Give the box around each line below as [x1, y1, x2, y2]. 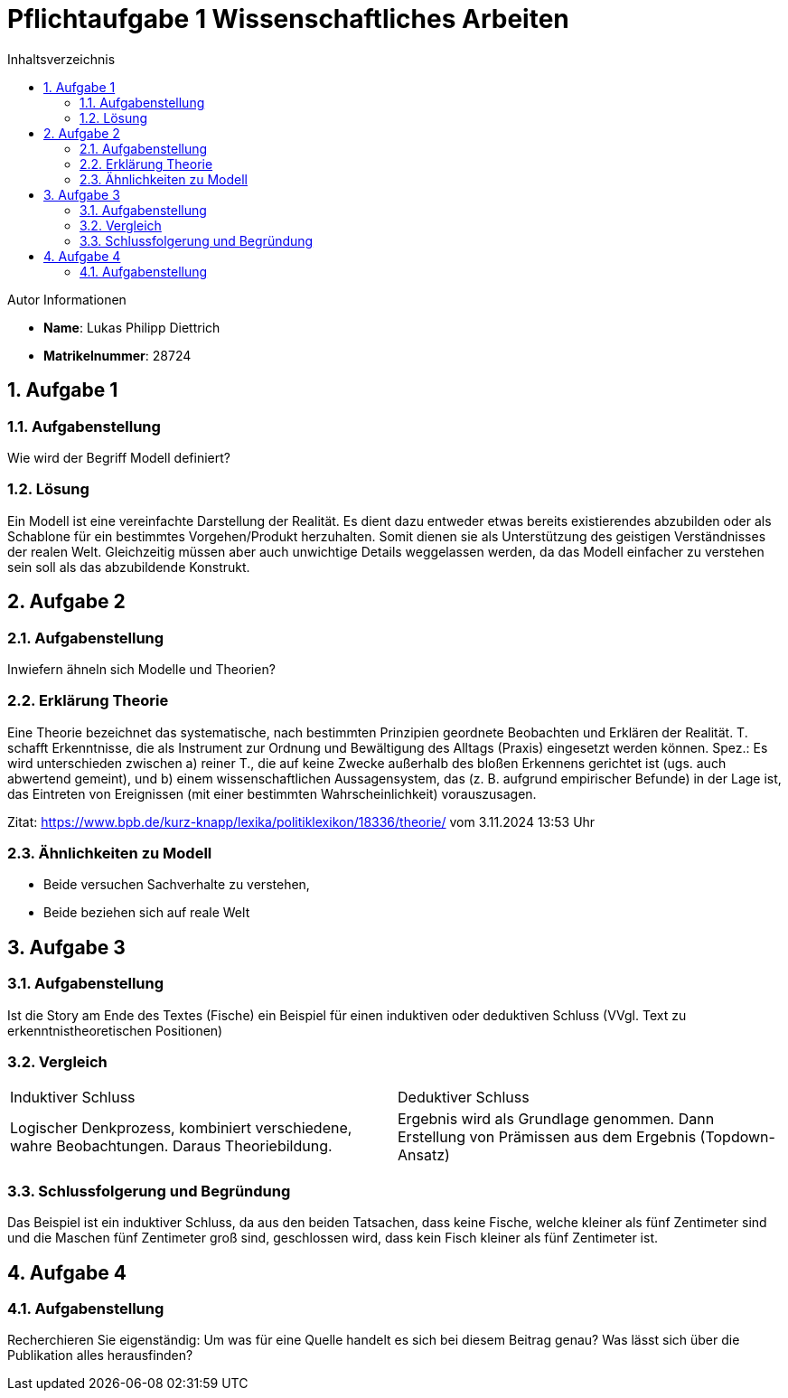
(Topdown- [699, 1128, 775, 1147]
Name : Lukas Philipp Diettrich [43, 319, 220, 335]
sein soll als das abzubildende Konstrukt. [7, 558, 250, 575]
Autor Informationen [7, 291, 127, 307]
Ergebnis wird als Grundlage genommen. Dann [398, 1110, 715, 1129]
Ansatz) [398, 1146, 450, 1165]
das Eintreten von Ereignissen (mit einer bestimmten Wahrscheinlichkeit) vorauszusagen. [7, 785, 537, 802]
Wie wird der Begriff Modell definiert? [7, 449, 230, 465]
